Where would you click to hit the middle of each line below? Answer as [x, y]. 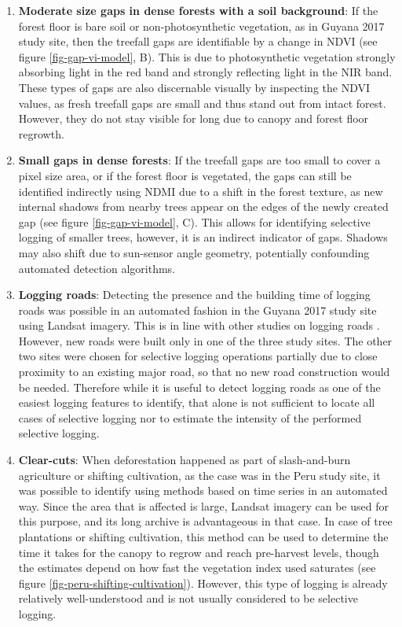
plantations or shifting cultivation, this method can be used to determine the [203, 537]
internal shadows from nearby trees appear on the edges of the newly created [203, 207]
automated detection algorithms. [97, 268]
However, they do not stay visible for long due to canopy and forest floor [194, 118]
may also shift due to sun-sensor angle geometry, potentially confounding [194, 252]
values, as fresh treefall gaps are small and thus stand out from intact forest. [202, 103]
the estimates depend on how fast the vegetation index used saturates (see [197, 568]
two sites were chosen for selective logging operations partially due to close [198, 356]
